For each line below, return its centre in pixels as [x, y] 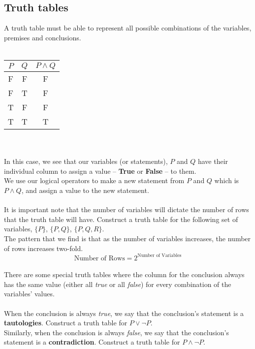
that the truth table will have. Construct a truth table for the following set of [121, 219]
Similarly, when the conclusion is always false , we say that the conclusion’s [117, 332]
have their [213, 161]
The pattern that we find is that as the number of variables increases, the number [127, 238]
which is [227, 180]
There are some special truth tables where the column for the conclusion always [124, 274]
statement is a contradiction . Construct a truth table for [92, 342]
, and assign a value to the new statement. [85, 190]
